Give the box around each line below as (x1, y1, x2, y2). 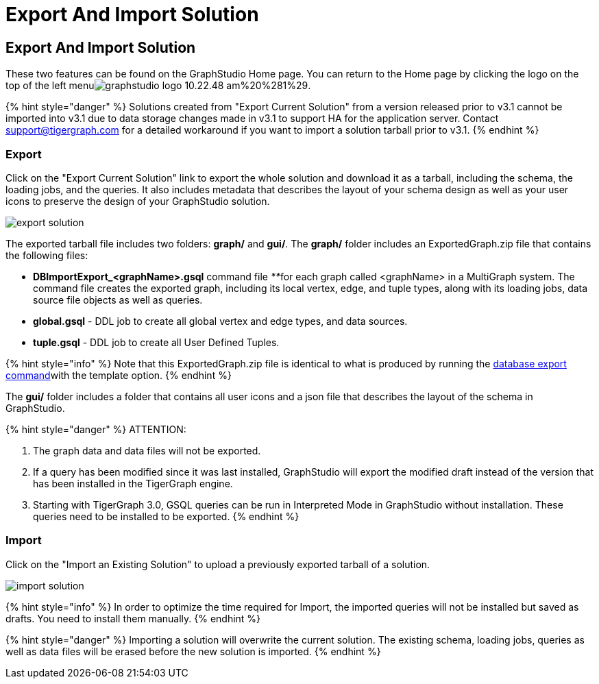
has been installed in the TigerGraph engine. (33, 477, 233, 489)
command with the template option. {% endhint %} (5, 369, 232, 381)
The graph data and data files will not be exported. (33, 444, 261, 456)
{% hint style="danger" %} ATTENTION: (5, 423, 186, 435)
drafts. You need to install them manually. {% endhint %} (5, 612, 261, 624)
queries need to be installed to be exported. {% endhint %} (33, 510, 299, 522)
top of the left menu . (5, 80, 311, 92)
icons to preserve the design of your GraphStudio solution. (5, 195, 270, 207)
